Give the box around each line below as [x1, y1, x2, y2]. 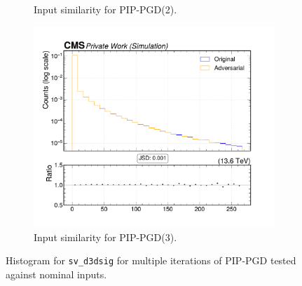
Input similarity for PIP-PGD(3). [34, 229, 177, 244]
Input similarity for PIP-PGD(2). [34, 2, 177, 16]
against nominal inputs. [6, 266, 107, 281]
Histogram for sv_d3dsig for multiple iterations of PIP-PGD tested [6, 253, 296, 268]
